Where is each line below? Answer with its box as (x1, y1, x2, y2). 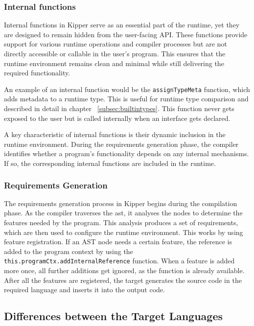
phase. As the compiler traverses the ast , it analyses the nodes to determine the (4, 208, 243, 218)
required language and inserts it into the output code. (4, 284, 165, 295)
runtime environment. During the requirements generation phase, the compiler (4, 139, 239, 149)
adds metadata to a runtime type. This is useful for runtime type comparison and (4, 93, 249, 104)
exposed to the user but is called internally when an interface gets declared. (4, 113, 231, 123)
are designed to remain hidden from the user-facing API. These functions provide (4, 29, 248, 39)
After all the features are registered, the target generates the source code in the (4, 275, 242, 285)
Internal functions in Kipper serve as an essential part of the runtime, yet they (4, 20, 240, 30)
